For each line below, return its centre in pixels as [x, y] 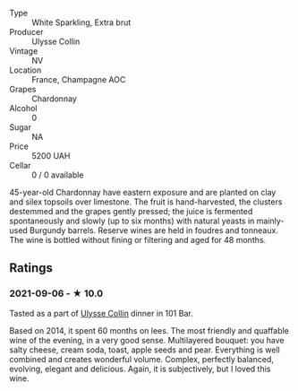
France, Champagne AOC [79, 79]
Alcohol [23, 108]
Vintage [24, 51]
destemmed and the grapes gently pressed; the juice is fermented [131, 211]
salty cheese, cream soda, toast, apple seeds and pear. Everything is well [145, 350]
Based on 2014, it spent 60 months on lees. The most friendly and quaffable [149, 330]
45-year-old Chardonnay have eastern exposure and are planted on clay [143, 192]
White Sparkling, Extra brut [81, 22]
